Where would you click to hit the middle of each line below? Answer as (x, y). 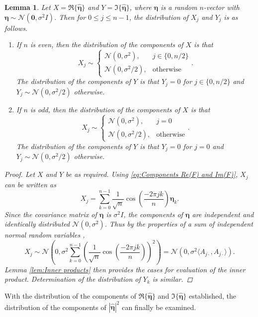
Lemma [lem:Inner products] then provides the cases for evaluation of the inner (125, 269)
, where (140, 7)
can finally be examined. (159, 307)
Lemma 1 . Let (28, 7)
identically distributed (37, 224)
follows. (16, 28)
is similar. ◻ (172, 279)
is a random (179, 7)
